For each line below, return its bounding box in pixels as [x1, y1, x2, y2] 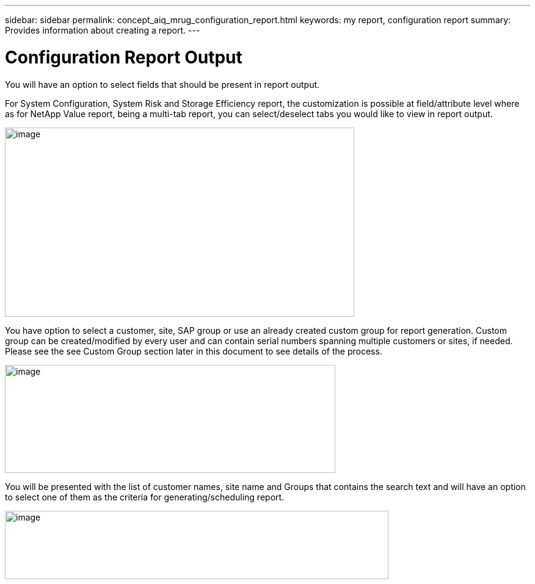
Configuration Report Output [5, 46, 242, 68]
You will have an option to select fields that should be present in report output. [5, 79, 320, 90]
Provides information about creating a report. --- [5, 25, 200, 35]
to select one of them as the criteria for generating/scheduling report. [5, 491, 285, 502]
